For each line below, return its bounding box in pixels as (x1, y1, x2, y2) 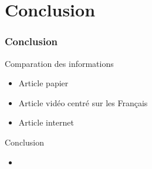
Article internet (18, 116, 74, 129)
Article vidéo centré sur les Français (18, 96, 148, 109)
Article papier (18, 77, 69, 89)
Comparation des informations (5, 57, 114, 69)
